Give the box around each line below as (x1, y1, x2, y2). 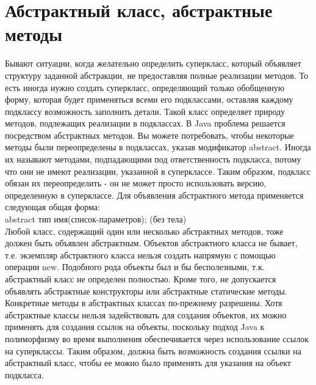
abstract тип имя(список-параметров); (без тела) (5, 213, 187, 226)
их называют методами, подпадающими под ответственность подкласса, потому (5, 153, 301, 166)
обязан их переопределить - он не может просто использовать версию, (5, 177, 267, 189)
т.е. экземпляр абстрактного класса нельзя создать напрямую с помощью (5, 248, 276, 261)
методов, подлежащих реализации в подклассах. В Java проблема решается (5, 117, 285, 130)
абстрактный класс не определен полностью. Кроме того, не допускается (5, 273, 276, 285)
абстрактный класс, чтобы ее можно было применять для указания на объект (5, 356, 291, 369)
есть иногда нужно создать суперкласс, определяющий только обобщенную (5, 81, 285, 94)
